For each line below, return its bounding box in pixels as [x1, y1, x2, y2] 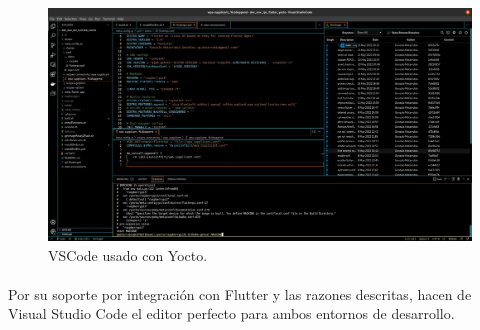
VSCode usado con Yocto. [48, 244, 208, 265]
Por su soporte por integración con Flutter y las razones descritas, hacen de [8, 283, 472, 304]
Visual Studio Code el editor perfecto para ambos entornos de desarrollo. [8, 303, 455, 324]
